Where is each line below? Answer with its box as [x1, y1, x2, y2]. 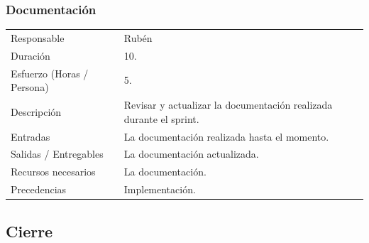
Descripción [11, 104, 62, 119]
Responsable [11, 30, 65, 45]
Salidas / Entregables [11, 146, 104, 161]
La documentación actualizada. [123, 146, 259, 161]
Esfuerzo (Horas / [11, 65, 89, 80]
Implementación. [123, 182, 196, 197]
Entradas [11, 129, 50, 144]
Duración [11, 48, 50, 63]
